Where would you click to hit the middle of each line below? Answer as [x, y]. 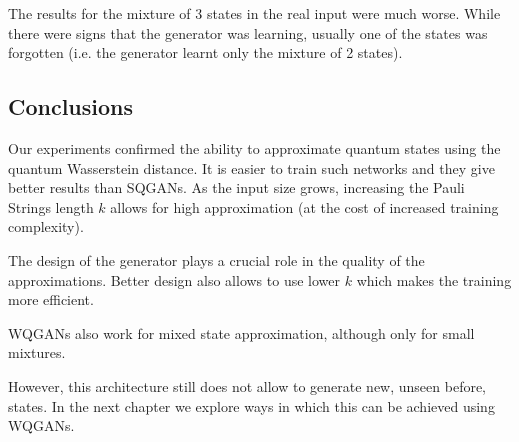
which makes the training [434, 279]
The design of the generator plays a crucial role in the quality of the [216, 259]
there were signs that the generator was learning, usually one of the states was [248, 32]
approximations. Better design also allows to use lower [174, 279]
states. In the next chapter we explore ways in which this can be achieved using [251, 405]
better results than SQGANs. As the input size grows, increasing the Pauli [236, 187]
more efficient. [51, 299]
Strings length [51, 206]
